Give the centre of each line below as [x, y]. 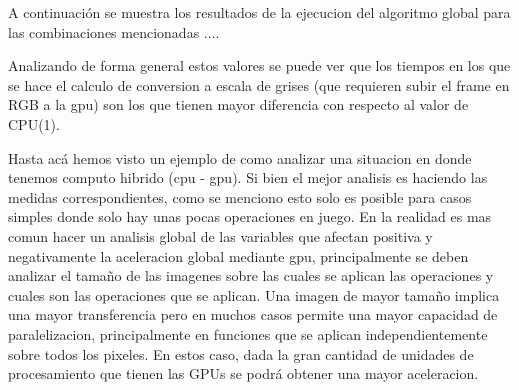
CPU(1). [34, 123]
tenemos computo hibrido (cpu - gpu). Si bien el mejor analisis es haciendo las [248, 177]
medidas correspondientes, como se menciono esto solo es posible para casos [240, 196]
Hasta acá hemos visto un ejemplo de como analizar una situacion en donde [240, 157]
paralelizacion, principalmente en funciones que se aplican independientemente [248, 333]
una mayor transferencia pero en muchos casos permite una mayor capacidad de [253, 314]
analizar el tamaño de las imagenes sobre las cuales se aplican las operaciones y [251, 275]
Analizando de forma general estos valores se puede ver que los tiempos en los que [259, 65]
